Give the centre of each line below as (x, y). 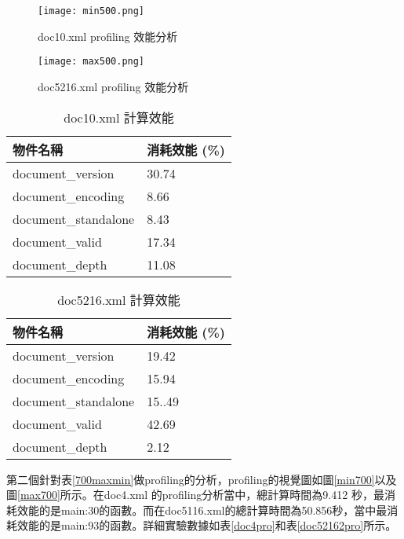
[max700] (39, 495)
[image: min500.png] (91, 11)
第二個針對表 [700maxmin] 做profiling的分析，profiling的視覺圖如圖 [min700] (191, 479)
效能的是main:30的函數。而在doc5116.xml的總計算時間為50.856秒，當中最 (202, 510)
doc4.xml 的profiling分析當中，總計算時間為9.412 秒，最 (244, 495)
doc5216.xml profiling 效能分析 (113, 86)
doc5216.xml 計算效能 (119, 299)
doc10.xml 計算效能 (119, 117)
